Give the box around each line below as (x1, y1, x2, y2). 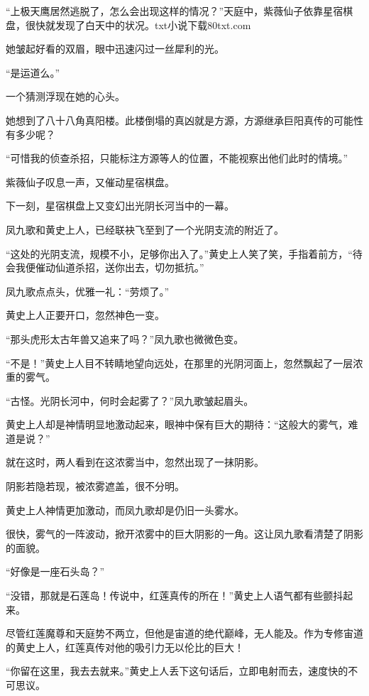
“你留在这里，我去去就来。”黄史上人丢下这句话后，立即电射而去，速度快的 (6, 663, 348, 678)
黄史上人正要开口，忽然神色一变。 (6, 308, 165, 322)
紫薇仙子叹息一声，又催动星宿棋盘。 (6, 174, 175, 189)
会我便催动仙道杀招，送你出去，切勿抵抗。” (6, 260, 204, 275)
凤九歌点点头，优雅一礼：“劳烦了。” (6, 283, 170, 298)
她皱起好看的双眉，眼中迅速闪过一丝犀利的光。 (6, 41, 224, 56)
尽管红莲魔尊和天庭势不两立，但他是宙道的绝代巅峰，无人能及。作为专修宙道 (6, 626, 363, 641)
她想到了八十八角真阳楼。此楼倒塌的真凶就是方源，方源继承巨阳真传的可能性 (6, 112, 363, 127)
